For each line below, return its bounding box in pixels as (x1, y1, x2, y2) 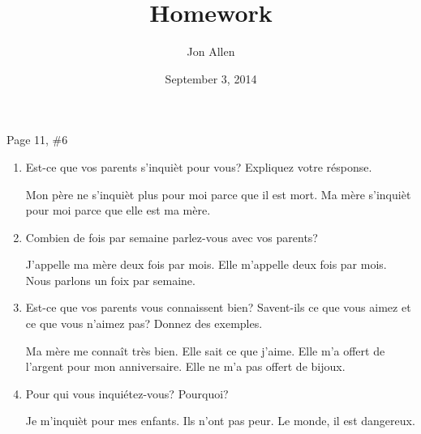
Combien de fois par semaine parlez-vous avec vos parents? (25, 228, 318, 245)
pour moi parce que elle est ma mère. (25, 202, 211, 219)
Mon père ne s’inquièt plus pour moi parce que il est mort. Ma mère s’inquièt (25, 185, 411, 202)
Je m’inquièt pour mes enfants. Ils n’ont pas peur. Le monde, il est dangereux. (25, 412, 415, 429)
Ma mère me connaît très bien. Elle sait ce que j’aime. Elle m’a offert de (25, 342, 385, 359)
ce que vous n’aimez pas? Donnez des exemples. (25, 315, 263, 332)
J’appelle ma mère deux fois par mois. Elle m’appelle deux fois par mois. (25, 256, 387, 273)
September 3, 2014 (165, 70, 257, 87)
